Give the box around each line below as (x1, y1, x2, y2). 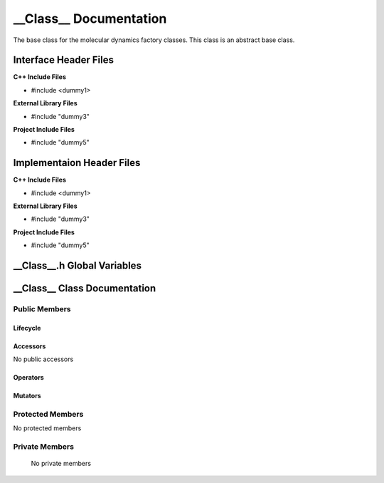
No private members (31, 459, 92, 468)
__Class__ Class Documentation (13, 282, 156, 295)
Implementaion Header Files (13, 157, 141, 169)
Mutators (13, 392, 42, 400)
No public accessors (13, 355, 74, 363)
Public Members (13, 304, 71, 314)
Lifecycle (13, 323, 41, 332)
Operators (13, 373, 44, 382)
